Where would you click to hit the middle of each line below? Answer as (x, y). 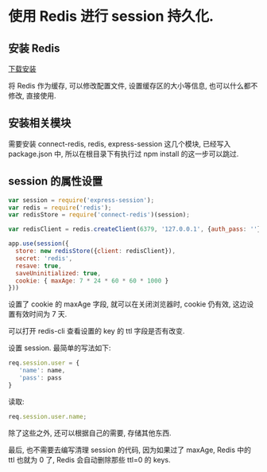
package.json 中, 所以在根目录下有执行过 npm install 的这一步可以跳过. (124, 154)
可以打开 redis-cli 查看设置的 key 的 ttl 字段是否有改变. (97, 331)
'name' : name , (42, 371)
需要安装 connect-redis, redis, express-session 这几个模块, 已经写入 (120, 143)
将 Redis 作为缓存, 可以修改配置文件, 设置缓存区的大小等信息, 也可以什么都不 (133, 86)
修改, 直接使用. (33, 96)
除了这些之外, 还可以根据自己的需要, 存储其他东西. (90, 433)
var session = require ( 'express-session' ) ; (81, 200)
